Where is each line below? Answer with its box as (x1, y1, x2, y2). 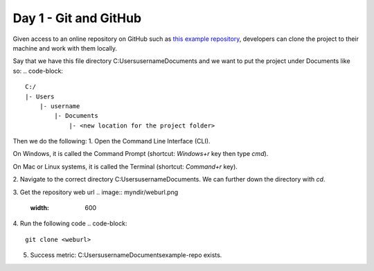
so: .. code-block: (12, 67, 64, 75)
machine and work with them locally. (12, 44, 118, 52)
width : (30, 204, 50, 212)
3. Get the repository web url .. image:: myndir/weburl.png (12, 188, 179, 196)
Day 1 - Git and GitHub (12, 10, 142, 26)
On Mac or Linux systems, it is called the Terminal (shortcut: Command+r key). (12, 162, 238, 171)
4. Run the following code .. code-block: (12, 219, 127, 228)
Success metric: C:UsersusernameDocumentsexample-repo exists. (30, 251, 222, 259)
